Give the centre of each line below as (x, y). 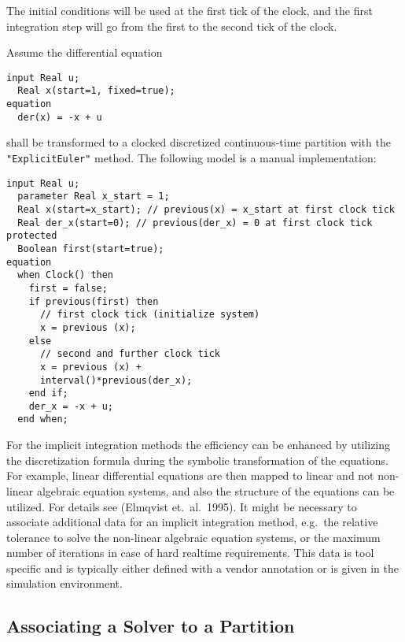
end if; (48, 393)
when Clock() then (66, 275)
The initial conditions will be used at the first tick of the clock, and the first (190, 10)
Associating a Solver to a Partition (151, 626)
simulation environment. (64, 583)
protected (32, 236)
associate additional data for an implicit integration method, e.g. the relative (192, 522)
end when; (43, 419)
